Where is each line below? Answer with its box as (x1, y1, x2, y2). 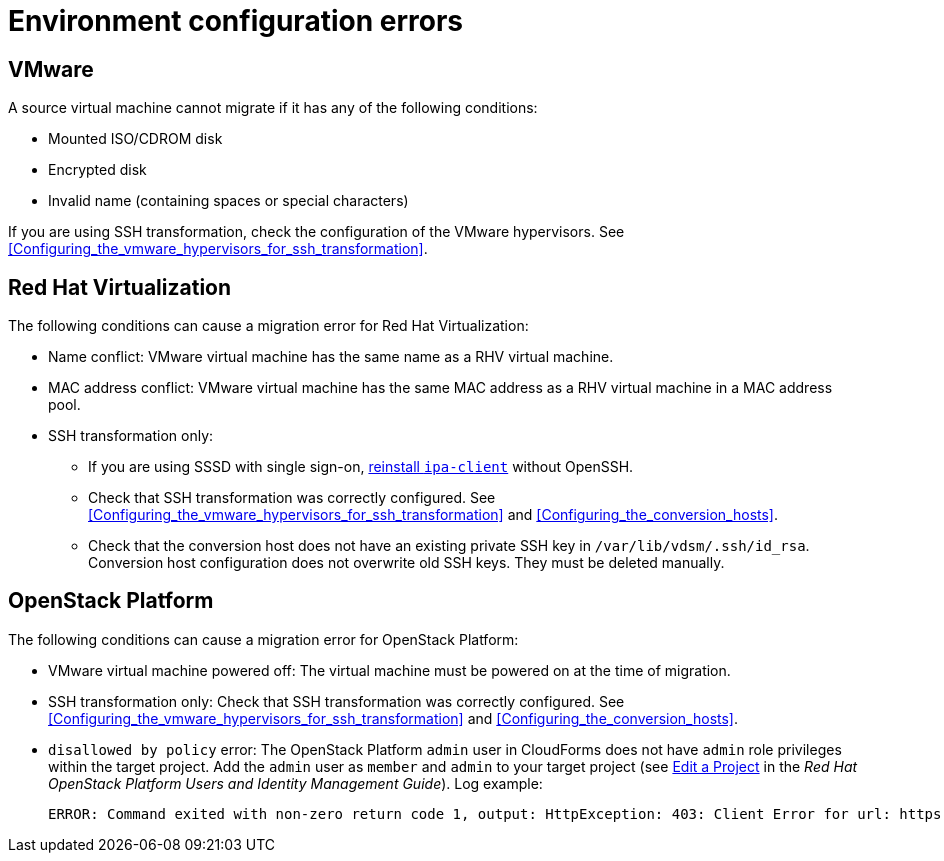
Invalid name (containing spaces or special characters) (48, 192, 409, 210)
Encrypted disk (48, 161, 147, 179)
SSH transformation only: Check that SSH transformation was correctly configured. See (48, 692, 625, 710)
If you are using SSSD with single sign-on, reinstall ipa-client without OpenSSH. (88, 458, 634, 476)
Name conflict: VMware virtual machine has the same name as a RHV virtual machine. (48, 348, 614, 366)
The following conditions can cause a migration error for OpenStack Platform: (8, 630, 519, 648)
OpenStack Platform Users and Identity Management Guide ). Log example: (48, 774, 543, 792)
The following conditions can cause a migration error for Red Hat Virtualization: (8, 317, 529, 335)
